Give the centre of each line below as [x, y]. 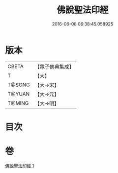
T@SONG [19, 85]
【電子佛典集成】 [55, 67]
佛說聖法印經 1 [20, 166]
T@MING [18, 103]
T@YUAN [19, 94]
